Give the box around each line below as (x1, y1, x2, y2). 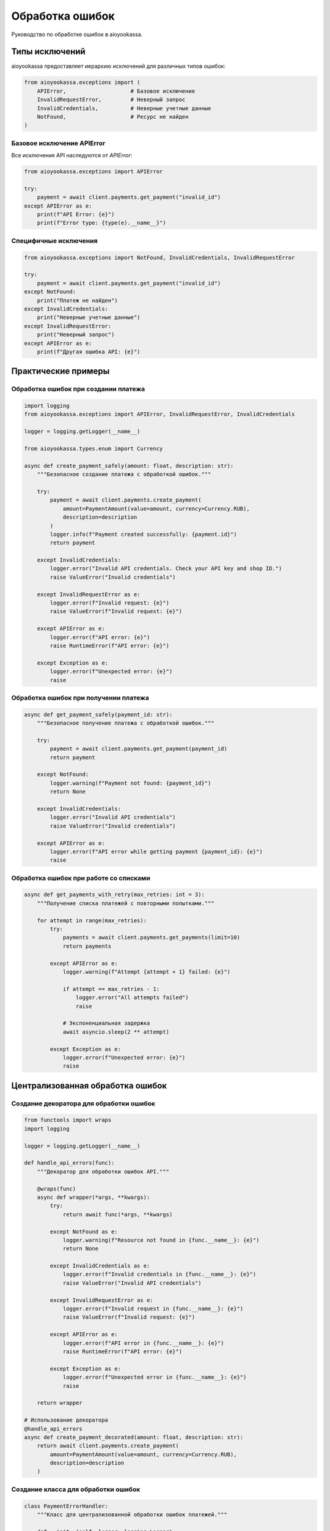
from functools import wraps (24, 1116, 112, 1124)
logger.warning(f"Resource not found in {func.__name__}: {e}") (62, 1236, 260, 1243)
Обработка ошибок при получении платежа (11, 693, 149, 702)
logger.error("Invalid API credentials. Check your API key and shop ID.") (50, 565, 282, 572)
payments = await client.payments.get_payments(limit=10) (62, 934, 241, 941)
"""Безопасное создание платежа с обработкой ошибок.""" (37, 471, 211, 478)
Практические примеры (11, 366, 110, 377)
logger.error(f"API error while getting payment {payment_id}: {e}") (50, 848, 263, 855)
